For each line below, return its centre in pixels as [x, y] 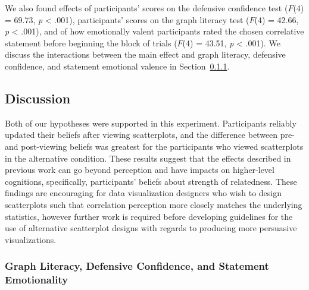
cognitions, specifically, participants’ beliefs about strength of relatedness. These [151, 181]
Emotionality [37, 280]
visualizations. [31, 239]
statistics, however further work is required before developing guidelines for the [149, 216]
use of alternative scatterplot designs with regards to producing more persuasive [151, 228]
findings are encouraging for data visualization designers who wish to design [143, 193]
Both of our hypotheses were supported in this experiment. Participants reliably [151, 123]
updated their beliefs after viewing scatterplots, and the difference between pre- [150, 135]
